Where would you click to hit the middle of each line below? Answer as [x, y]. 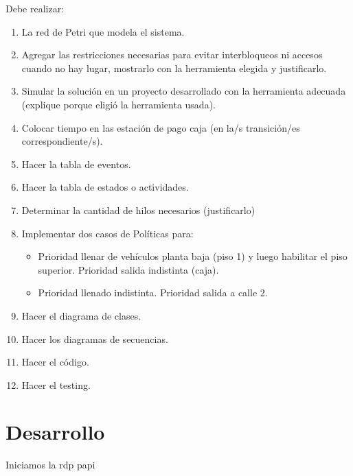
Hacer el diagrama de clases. [81, 315]
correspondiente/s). [62, 141]
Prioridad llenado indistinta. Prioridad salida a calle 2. [153, 293]
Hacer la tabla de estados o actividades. [105, 187]
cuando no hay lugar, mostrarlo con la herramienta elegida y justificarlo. [174, 68]
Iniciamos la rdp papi [50, 465]
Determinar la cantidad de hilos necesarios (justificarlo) [138, 210]
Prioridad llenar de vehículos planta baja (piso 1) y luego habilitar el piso [193, 256]
